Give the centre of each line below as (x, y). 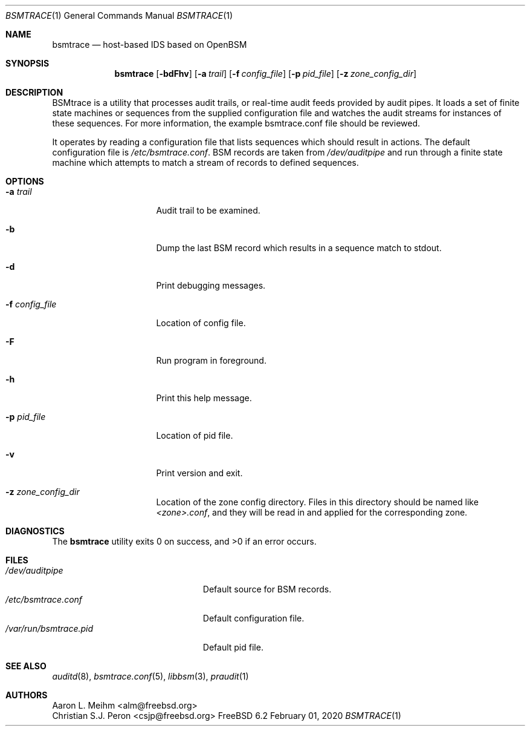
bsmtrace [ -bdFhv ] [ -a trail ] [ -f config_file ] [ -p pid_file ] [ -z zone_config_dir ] (266, 74)
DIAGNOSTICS (35, 531)
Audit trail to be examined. (208, 210)
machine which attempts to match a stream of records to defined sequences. (205, 162)
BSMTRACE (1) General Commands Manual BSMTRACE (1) (119, 15)
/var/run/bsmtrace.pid (50, 628)
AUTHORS (27, 695)
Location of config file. (201, 323)
